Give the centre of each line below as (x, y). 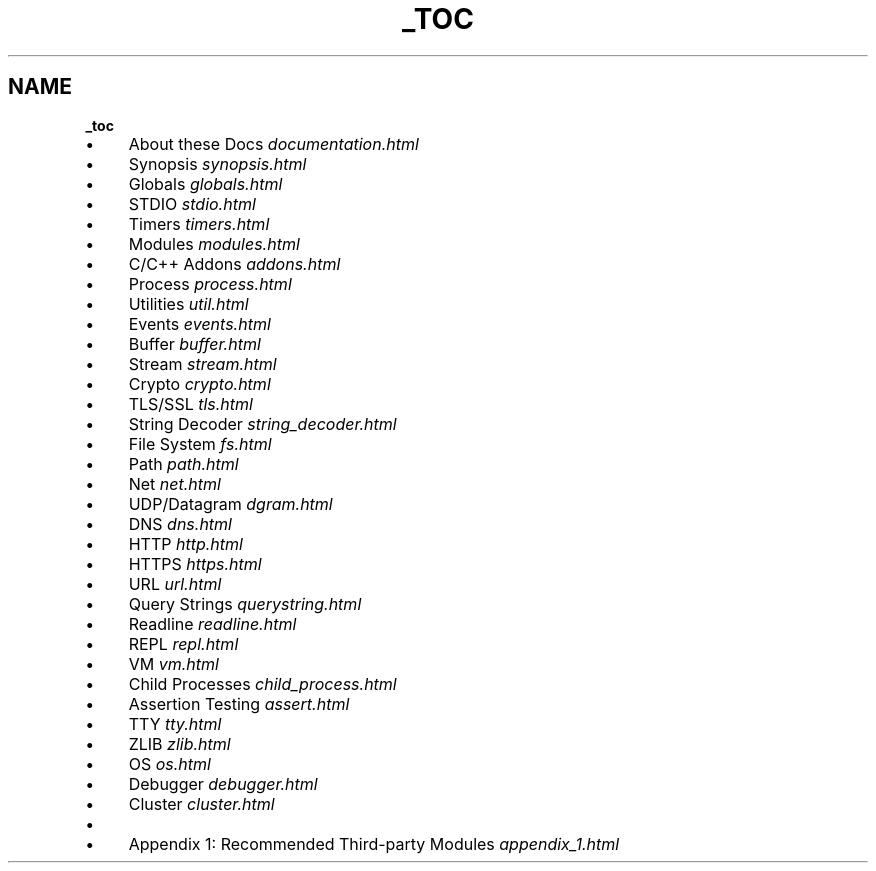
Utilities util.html (188, 303)
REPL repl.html (183, 643)
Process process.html (210, 283)
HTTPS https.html (195, 563)
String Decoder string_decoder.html (262, 423)
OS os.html (169, 763)
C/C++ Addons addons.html (234, 263)
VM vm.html (173, 663)
